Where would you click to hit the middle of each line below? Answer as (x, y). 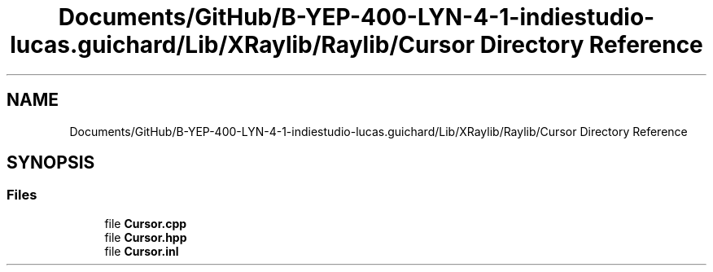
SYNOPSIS (51, 163)
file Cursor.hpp (146, 237)
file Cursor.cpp (146, 223)
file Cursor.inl (142, 251)
